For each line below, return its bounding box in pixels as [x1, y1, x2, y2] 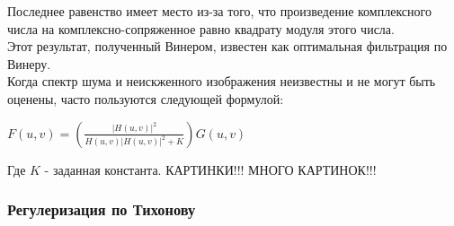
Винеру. [7, 54, 51, 73]
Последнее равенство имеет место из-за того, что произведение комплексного [7, 2, 432, 20]
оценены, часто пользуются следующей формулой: [7, 89, 284, 108]
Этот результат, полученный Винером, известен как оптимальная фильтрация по [7, 37, 448, 56]
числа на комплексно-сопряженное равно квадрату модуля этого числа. [7, 19, 395, 38]
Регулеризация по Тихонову [7, 198, 196, 221]
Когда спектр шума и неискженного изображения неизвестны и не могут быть [7, 72, 436, 91]
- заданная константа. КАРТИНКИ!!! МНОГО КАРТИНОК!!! [44, 160, 377, 178]
